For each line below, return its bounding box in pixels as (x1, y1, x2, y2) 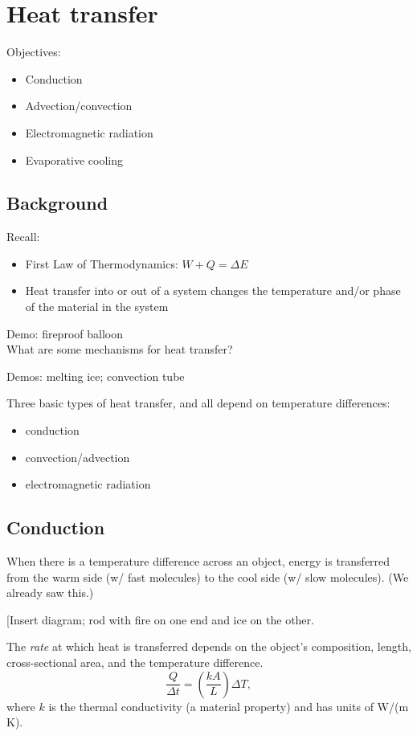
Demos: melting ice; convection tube (6, 367, 185, 384)
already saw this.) (6, 584, 94, 601)
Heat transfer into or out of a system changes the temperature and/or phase (25, 282, 401, 299)
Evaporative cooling (25, 151, 123, 168)
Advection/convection (25, 97, 133, 114)
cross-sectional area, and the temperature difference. (6, 654, 264, 670)
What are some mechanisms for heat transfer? (6, 341, 233, 358)
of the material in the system (25, 298, 169, 315)
